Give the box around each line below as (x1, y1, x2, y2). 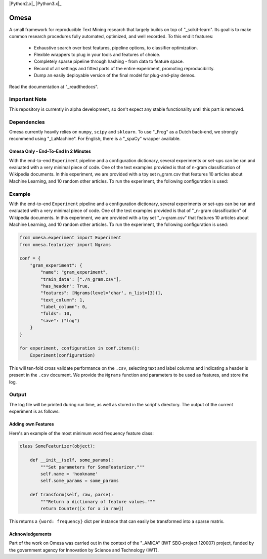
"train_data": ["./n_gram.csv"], (40, 276, 122, 282)
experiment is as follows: (9, 408, 60, 415)
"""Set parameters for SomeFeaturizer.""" (40, 464, 145, 470)
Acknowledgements (9, 531, 52, 537)
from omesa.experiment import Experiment (19, 235, 122, 241)
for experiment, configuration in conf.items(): (19, 345, 140, 351)
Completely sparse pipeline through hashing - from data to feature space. (34, 58, 184, 64)
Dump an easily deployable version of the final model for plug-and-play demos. (34, 72, 196, 79)
